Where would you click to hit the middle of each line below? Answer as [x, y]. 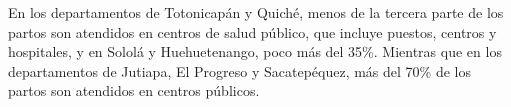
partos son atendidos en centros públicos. [134, 90]
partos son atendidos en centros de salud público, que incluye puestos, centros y [252, 31]
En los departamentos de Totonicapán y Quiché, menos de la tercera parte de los [256, 12]
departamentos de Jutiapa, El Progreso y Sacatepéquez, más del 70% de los [239, 70]
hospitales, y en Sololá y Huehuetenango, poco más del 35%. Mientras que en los [255, 51]
